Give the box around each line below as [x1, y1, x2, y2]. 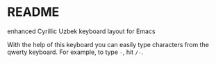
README [7, 4, 60, 20]
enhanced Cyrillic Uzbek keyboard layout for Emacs [7, 27, 156, 35]
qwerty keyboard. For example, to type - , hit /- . [7, 48, 144, 56]
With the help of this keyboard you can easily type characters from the [7, 40, 210, 48]
